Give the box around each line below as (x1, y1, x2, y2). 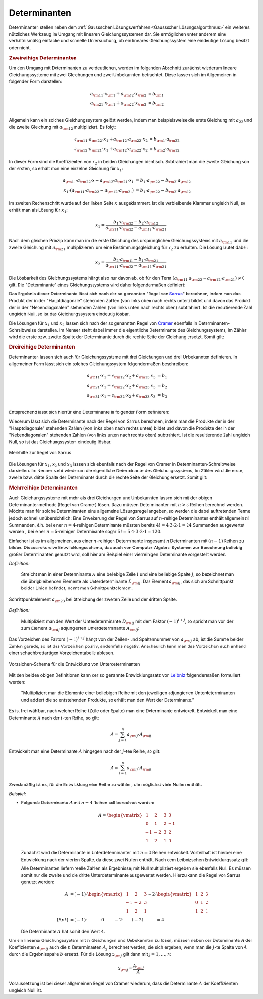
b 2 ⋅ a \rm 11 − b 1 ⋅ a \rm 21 (113, 256, 159, 263)
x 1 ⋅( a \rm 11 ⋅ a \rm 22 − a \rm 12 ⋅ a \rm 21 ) (63, 188, 134, 195)
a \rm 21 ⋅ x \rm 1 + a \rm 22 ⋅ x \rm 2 (90, 100, 147, 107)
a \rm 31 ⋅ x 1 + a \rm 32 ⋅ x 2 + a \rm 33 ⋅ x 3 (87, 392, 156, 399)
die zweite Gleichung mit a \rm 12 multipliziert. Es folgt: (9, 124, 116, 131)
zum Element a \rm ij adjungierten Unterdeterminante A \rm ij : (21, 625, 140, 632)
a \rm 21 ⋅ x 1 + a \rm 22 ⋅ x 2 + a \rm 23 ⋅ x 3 (87, 383, 156, 390)
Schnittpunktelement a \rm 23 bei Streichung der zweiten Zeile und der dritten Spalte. (9, 596, 177, 603)
